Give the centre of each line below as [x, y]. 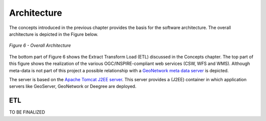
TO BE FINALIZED [27, 112]
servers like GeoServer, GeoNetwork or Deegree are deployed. [73, 87]
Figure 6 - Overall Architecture [40, 45]
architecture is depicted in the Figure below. [54, 34]
